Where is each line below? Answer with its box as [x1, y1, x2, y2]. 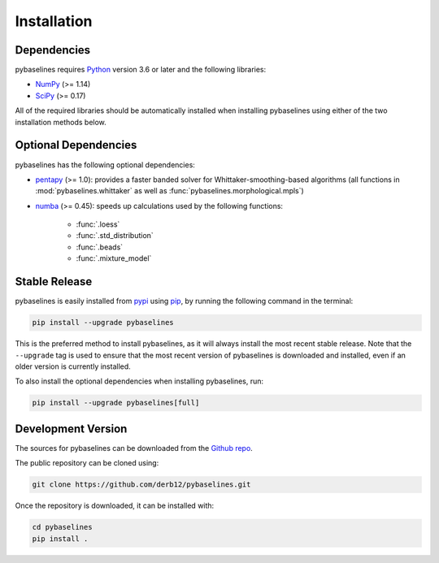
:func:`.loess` [76, 219, 120, 229]
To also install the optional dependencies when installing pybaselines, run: [15, 376, 264, 386]
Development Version [15, 422, 128, 435]
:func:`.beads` [76, 242, 124, 252]
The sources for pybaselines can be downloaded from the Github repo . [15, 443, 254, 453]
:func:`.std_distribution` [76, 231, 154, 240]
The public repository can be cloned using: [15, 458, 159, 468]
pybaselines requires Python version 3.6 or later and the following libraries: [15, 65, 267, 75]
